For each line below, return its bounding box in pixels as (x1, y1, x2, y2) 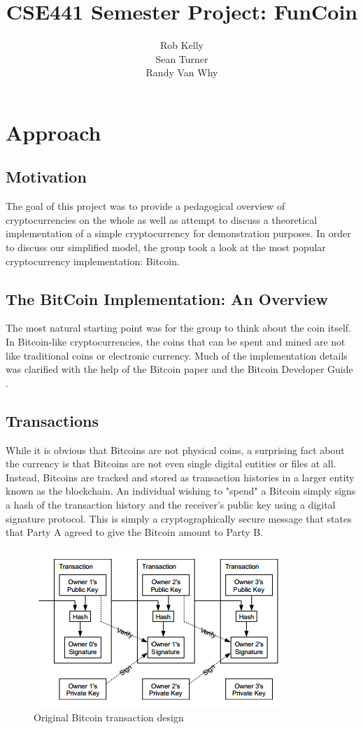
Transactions (6, 409, 99, 431)
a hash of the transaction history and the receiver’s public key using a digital (6, 497, 336, 512)
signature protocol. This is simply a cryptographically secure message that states (6, 511, 352, 525)
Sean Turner (155, 51, 208, 66)
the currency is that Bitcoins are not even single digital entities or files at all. (6, 456, 336, 471)
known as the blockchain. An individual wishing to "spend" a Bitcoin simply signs (6, 483, 356, 498)
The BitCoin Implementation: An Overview (6, 288, 329, 309)
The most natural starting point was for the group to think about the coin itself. (6, 320, 352, 335)
